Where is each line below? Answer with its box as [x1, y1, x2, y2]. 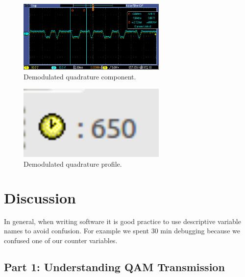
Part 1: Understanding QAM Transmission [4, 259, 225, 274]
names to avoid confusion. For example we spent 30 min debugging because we [4, 226, 240, 236]
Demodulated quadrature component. [24, 71, 136, 81]
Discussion [4, 187, 76, 207]
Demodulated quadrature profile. [24, 158, 122, 169]
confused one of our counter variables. [4, 235, 118, 245]
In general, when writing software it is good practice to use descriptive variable [4, 216, 241, 226]
